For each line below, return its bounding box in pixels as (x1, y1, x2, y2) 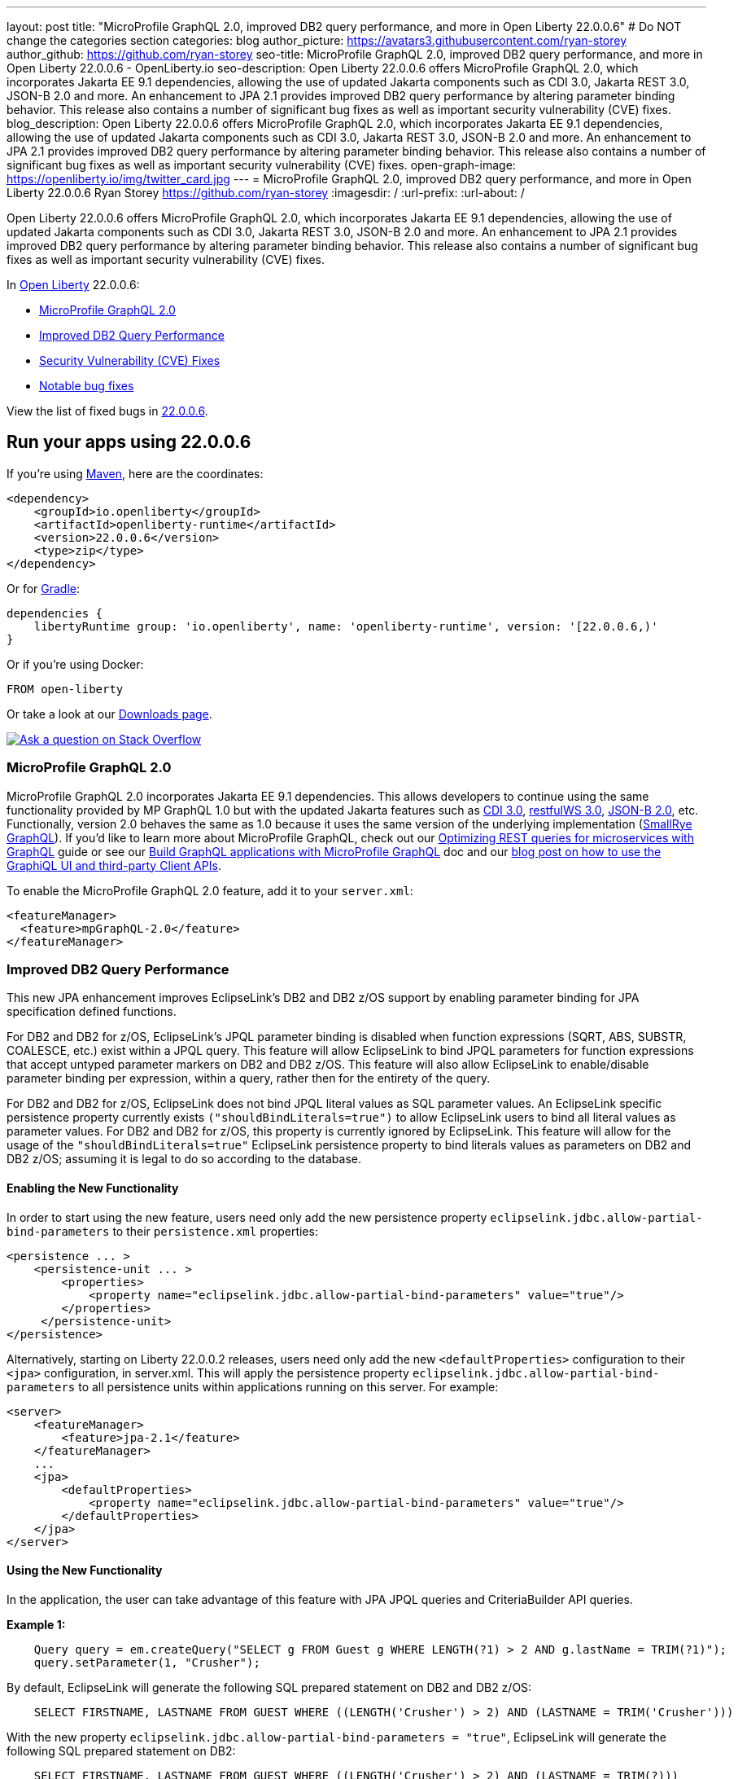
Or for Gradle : (7, 581, 81, 595)
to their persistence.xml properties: (112, 1223, 318, 1238)
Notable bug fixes (39, 379, 134, 393)
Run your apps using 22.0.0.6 (7, 432, 251, 453)
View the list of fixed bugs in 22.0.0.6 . (7, 404, 208, 418)
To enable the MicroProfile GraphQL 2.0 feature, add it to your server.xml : (7, 883, 413, 898)
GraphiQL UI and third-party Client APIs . (7, 858, 221, 872)
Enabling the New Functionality (7, 1180, 179, 1195)
